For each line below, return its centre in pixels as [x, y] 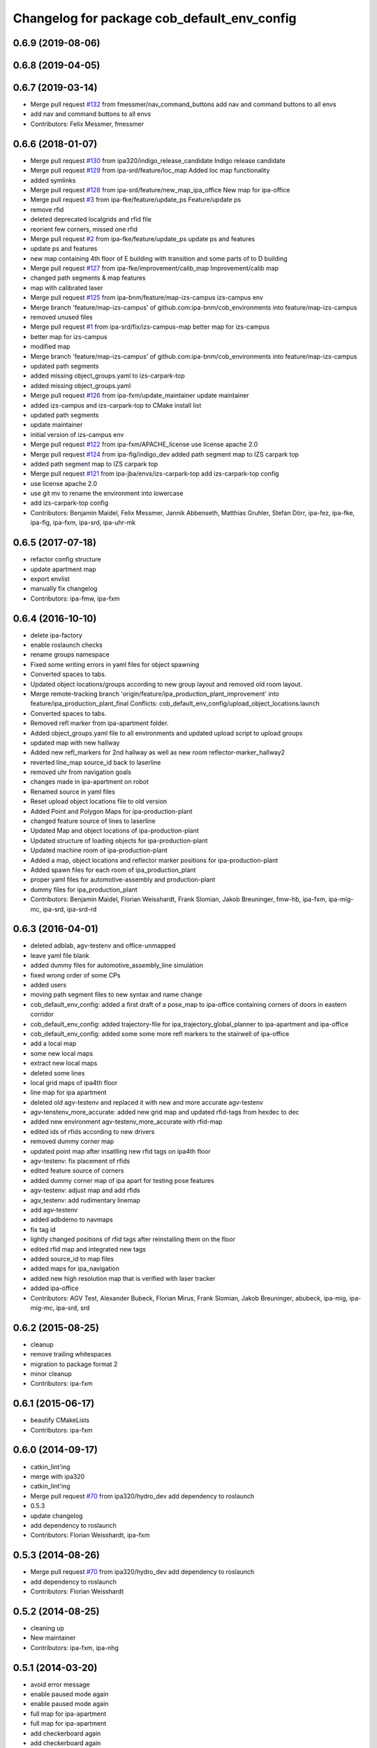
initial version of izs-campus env [77, 434]
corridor [42, 1015]
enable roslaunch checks [66, 645]
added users [49, 985]
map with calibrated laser [67, 287]
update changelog [57, 1516]
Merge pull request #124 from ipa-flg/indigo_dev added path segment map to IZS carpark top [165, 454]
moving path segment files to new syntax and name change [116, 995]
